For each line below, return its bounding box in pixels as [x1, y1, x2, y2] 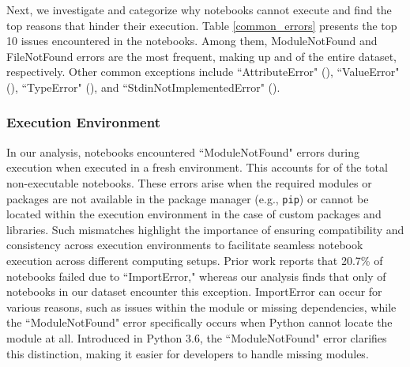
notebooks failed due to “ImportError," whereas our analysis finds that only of [6, 267, 386, 284]
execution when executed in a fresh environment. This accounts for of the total [6, 159, 388, 176]
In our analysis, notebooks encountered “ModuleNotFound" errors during [6, 143, 360, 160]
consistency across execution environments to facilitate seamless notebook [6, 236, 363, 253]
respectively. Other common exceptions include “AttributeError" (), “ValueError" [6, 63, 400, 80]
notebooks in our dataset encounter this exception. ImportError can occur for [6, 283, 382, 300]
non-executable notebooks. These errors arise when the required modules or [6, 174, 372, 191]
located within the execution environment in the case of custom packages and [6, 206, 382, 222]
